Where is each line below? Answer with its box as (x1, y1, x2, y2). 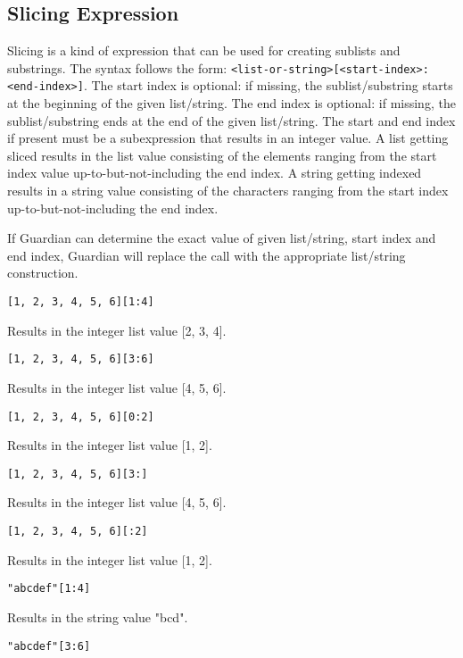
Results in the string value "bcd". (7, 607, 188, 626)
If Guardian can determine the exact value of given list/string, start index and (7, 229, 436, 247)
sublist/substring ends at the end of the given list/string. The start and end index (7, 111, 456, 129)
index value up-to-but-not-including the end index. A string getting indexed (7, 163, 422, 182)
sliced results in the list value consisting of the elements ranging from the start (7, 146, 437, 164)
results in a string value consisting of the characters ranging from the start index (7, 181, 449, 200)
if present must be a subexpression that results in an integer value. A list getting (7, 129, 449, 147)
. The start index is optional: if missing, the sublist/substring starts (83, 76, 453, 95)
